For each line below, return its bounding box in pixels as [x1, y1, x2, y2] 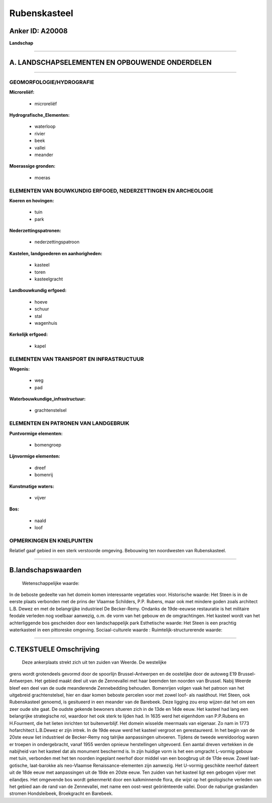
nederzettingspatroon [34, 239, 80, 245]
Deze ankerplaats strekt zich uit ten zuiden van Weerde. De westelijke [22, 660, 167, 666]
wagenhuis [34, 320, 57, 326]
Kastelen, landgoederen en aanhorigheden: [9, 250, 103, 256]
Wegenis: [9, 366, 30, 372]
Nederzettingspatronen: [9, 228, 61, 234]
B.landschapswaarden [9, 566, 82, 574]
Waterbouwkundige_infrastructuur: [9, 396, 86, 402]
